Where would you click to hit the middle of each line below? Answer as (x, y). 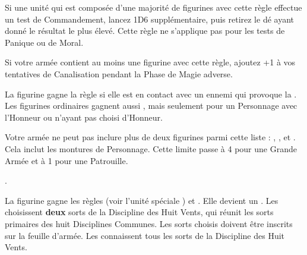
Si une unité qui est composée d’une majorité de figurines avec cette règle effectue (153, 7)
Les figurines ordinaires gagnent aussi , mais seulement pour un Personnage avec (151, 106)
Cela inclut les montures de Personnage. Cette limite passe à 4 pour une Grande (151, 148)
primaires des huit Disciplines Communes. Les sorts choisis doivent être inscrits (149, 223)
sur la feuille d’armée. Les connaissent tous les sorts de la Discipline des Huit (145, 235)
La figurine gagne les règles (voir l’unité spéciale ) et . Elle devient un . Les (142, 200)
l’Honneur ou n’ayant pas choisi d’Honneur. (84, 117)
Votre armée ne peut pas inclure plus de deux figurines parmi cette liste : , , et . (150, 137)
